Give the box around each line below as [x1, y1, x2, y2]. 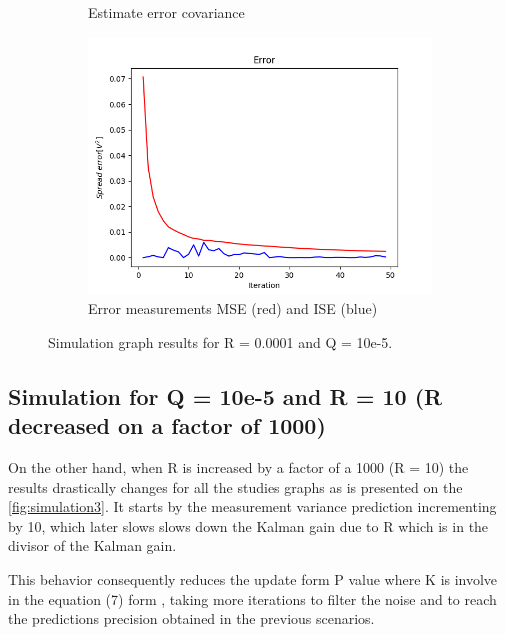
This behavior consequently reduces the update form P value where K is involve [8, 568, 498, 589]
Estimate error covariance [88, 2, 245, 22]
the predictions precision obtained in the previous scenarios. [8, 608, 375, 629]
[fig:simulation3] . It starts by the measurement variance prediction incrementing [8, 496, 497, 517]
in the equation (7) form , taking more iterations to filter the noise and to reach [8, 588, 497, 609]
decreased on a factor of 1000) [8, 410, 326, 441]
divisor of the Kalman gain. [8, 535, 177, 556]
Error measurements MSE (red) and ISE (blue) [88, 298, 378, 319]
